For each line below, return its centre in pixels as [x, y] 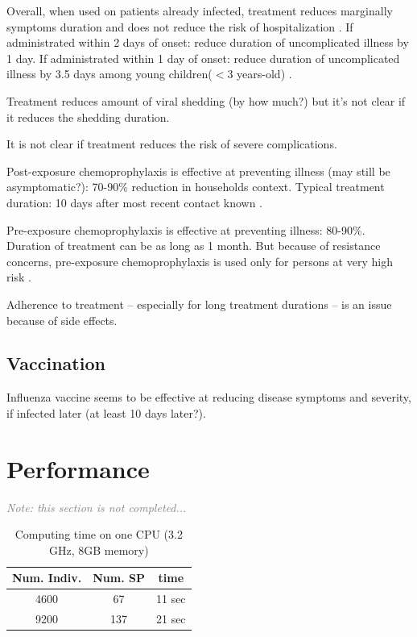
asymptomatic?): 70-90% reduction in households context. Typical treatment [196, 187]
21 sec [171, 619]
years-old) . [264, 74]
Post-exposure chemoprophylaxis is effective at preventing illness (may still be [198, 171]
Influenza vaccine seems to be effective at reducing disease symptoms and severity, [209, 397]
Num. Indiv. [47, 578]
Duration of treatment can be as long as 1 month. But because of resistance [194, 246]
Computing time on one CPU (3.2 [99, 534]
